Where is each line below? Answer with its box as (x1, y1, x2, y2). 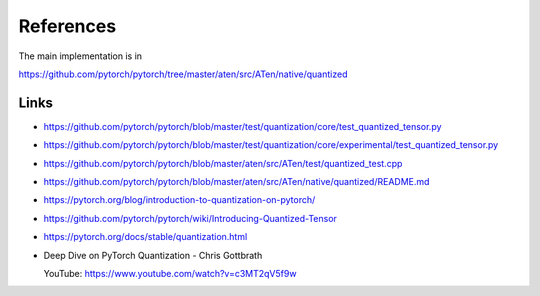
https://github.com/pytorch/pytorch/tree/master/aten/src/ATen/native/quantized (18, 68, 348, 80)
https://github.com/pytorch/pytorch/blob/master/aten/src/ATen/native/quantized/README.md (43, 176, 430, 188)
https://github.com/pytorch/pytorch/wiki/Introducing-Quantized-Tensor (43, 212, 337, 224)
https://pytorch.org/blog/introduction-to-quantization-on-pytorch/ (43, 194, 316, 206)
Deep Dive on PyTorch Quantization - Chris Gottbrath (43, 249, 263, 261)
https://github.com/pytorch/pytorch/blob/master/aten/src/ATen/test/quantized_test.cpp (43, 157, 403, 169)
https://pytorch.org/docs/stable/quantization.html (43, 231, 248, 243)
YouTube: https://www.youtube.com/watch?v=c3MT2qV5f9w (43, 267, 297, 279)
